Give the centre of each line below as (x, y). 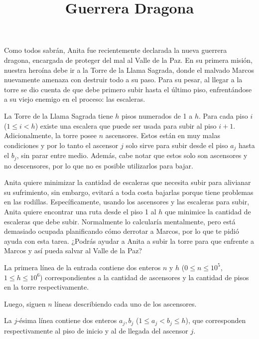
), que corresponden (216, 320)
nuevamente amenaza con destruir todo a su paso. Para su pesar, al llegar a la (123, 80)
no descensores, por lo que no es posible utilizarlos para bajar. (99, 165)
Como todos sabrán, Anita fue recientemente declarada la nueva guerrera (116, 50)
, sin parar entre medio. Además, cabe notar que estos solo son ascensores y (132, 155)
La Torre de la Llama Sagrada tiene (59, 115)
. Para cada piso (223, 115)
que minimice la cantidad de (208, 211)
